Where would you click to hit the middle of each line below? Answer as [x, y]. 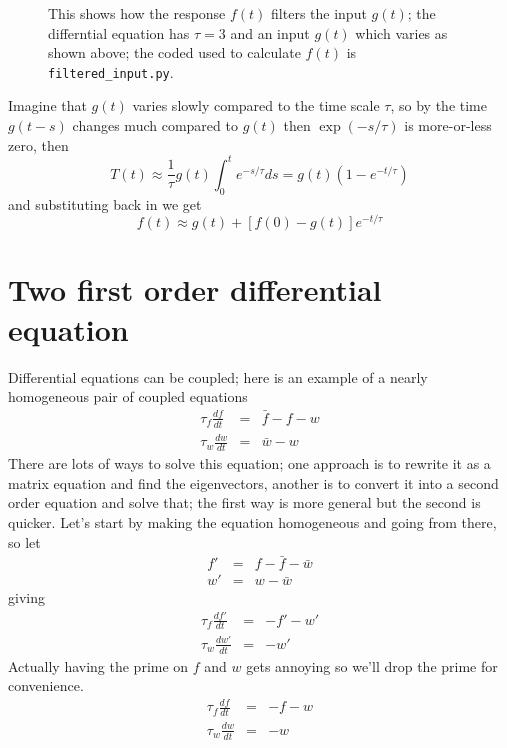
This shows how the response [137, 13]
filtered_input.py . [111, 71]
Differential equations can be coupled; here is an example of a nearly [218, 376]
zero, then [38, 144]
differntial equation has [119, 32]
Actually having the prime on [98, 665]
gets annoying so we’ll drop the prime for [372, 665]
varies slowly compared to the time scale [256, 105]
